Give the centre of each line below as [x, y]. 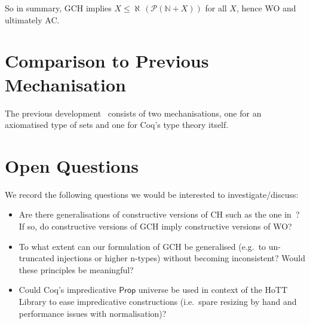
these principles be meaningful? [76, 269]
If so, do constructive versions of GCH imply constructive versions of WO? [155, 226]
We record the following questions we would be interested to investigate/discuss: [152, 194]
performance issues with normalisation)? [93, 313]
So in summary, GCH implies [58, 8]
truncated [36, 258]
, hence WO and [266, 8]
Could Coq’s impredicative [67, 290]
